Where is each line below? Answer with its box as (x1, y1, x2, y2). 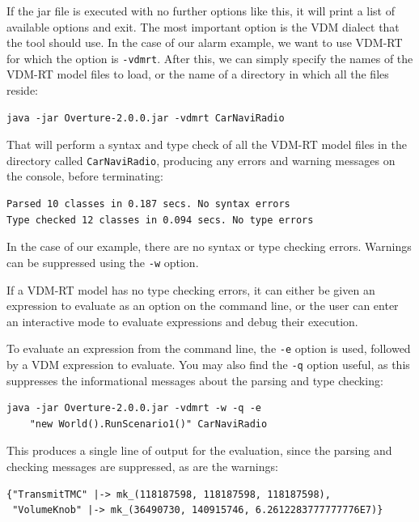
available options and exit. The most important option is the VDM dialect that (6, 18, 400, 35)
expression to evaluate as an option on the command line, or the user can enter (6, 297, 399, 314)
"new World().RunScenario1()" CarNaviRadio (29, 418, 268, 430)
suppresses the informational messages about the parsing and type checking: (6, 371, 383, 388)
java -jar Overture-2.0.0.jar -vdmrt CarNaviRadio (6, 112, 285, 124)
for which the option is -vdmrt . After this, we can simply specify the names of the (6, 49, 413, 66)
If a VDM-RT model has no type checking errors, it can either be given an (6, 281, 375, 298)
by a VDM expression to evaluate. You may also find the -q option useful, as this (6, 355, 410, 372)
